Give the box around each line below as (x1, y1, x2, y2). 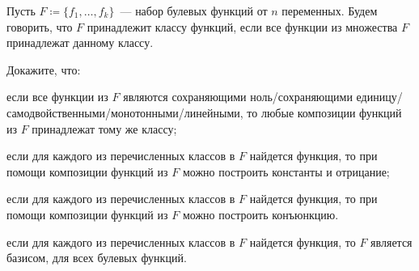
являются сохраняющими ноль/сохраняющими (123, 88, 353, 105)
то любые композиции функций (247, 104, 402, 121)
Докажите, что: (6, 61, 81, 78)
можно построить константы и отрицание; (182, 163, 390, 180)
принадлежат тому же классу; (32, 120, 177, 137)
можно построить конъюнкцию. (182, 205, 339, 222)
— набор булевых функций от (120, 2, 268, 19)
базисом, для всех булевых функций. (6, 249, 187, 266)
